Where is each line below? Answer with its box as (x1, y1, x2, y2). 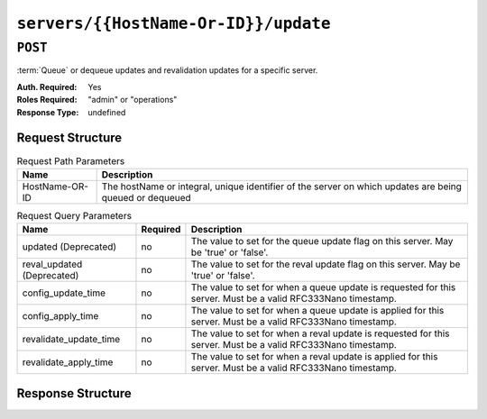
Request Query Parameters (16, 210, 133, 223)
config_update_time (22, 287, 106, 299)
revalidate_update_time (22, 333, 121, 346)
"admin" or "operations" (87, 95, 178, 105)
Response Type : (16, 106, 79, 117)
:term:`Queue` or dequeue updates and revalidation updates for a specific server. (16, 65, 318, 76)
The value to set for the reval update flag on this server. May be (190, 258, 461, 270)
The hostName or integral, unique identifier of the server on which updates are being (101, 180, 462, 193)
